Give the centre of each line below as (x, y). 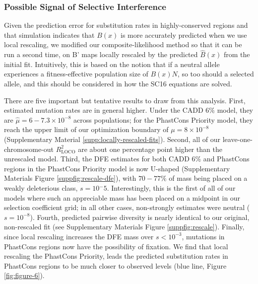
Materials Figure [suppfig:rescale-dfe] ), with (70, 178)
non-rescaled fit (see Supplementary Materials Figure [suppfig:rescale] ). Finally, (124, 227)
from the (237, 54)
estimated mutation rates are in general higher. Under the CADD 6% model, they (129, 110)
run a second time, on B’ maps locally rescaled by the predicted (101, 54)
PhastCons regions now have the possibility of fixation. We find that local (116, 246)
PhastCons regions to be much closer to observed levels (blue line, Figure (115, 265)
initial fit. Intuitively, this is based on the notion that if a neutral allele (112, 64)
